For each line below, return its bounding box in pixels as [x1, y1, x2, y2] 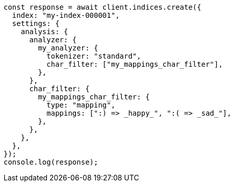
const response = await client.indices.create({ [4, 3, 201, 11]
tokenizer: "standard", [46, 52, 141, 60]
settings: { [12, 19, 60, 28]
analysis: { [20, 28, 68, 36]
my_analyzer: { [38, 44, 98, 52]
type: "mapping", [46, 101, 116, 109]
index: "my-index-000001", [12, 11, 120, 19]
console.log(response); [4, 158, 98, 166]
